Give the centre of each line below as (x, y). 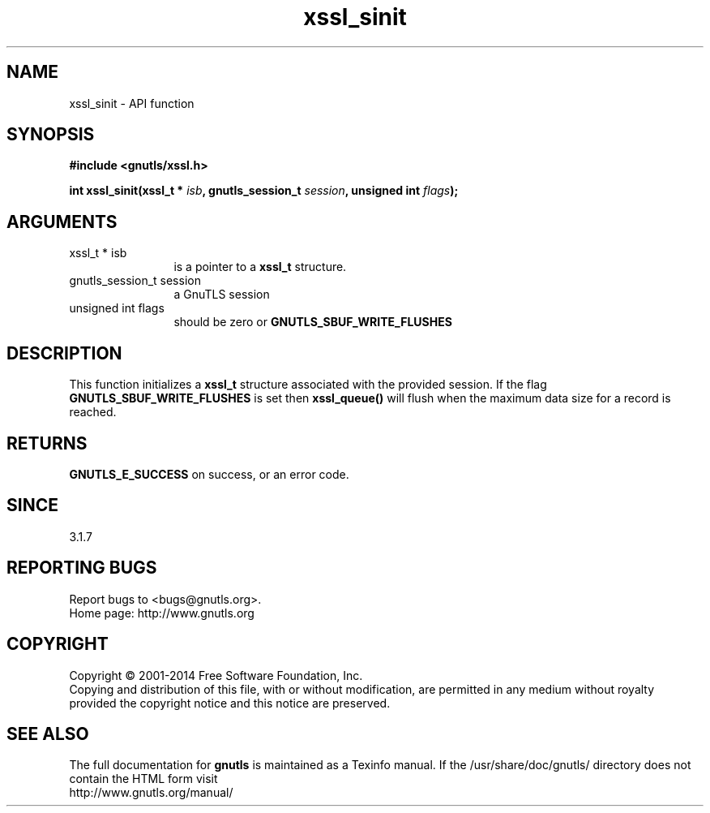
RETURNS (47, 443)
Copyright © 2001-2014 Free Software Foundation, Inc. (216, 675)
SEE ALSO (48, 733)
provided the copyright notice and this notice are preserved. (230, 703)
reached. (93, 412)
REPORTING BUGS (82, 568)
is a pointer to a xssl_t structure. (260, 267)
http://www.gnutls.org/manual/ (151, 793)
